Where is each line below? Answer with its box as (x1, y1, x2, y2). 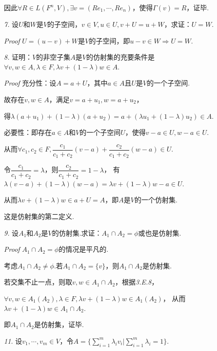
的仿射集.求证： (52, 227, 102, 238)
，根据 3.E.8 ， (115, 277, 158, 287)
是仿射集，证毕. (34, 319, 84, 329)
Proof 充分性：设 (4, 78, 57, 88)
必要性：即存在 (4, 127, 52, 137)
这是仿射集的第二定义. (4, 211, 74, 221)
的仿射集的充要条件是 (86, 52, 155, 62)
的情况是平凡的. (59, 244, 109, 254)
